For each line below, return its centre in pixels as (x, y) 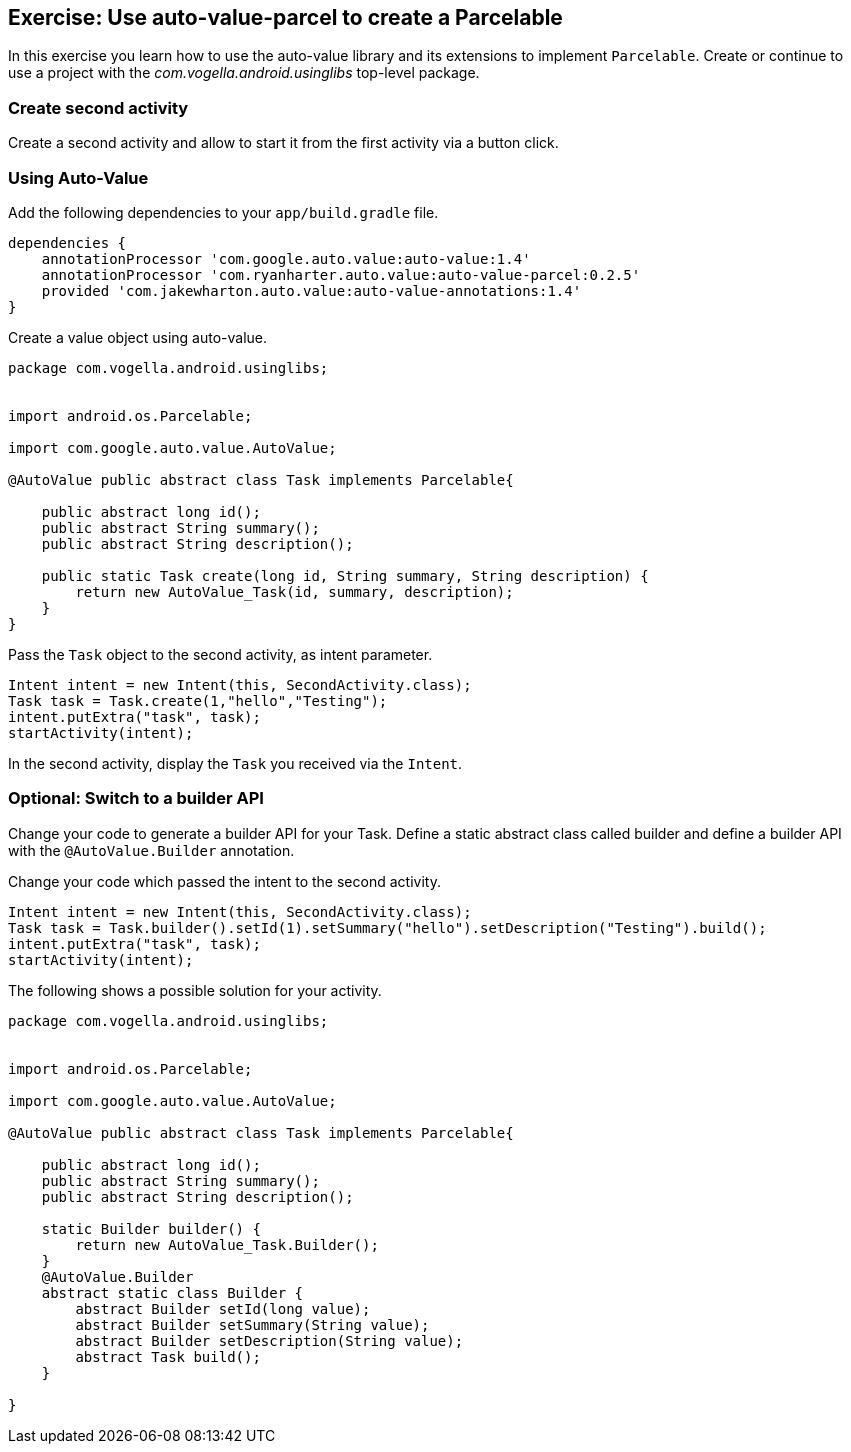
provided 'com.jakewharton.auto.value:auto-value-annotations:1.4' (311, 290)
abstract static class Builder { (172, 1292)
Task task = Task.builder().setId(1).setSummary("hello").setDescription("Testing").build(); (387, 927)
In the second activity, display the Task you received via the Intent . (235, 763)
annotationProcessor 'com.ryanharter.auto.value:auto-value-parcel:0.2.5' (341, 274)
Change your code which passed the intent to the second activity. (224, 881)
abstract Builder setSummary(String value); (252, 1324)
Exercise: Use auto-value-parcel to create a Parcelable (285, 17)
